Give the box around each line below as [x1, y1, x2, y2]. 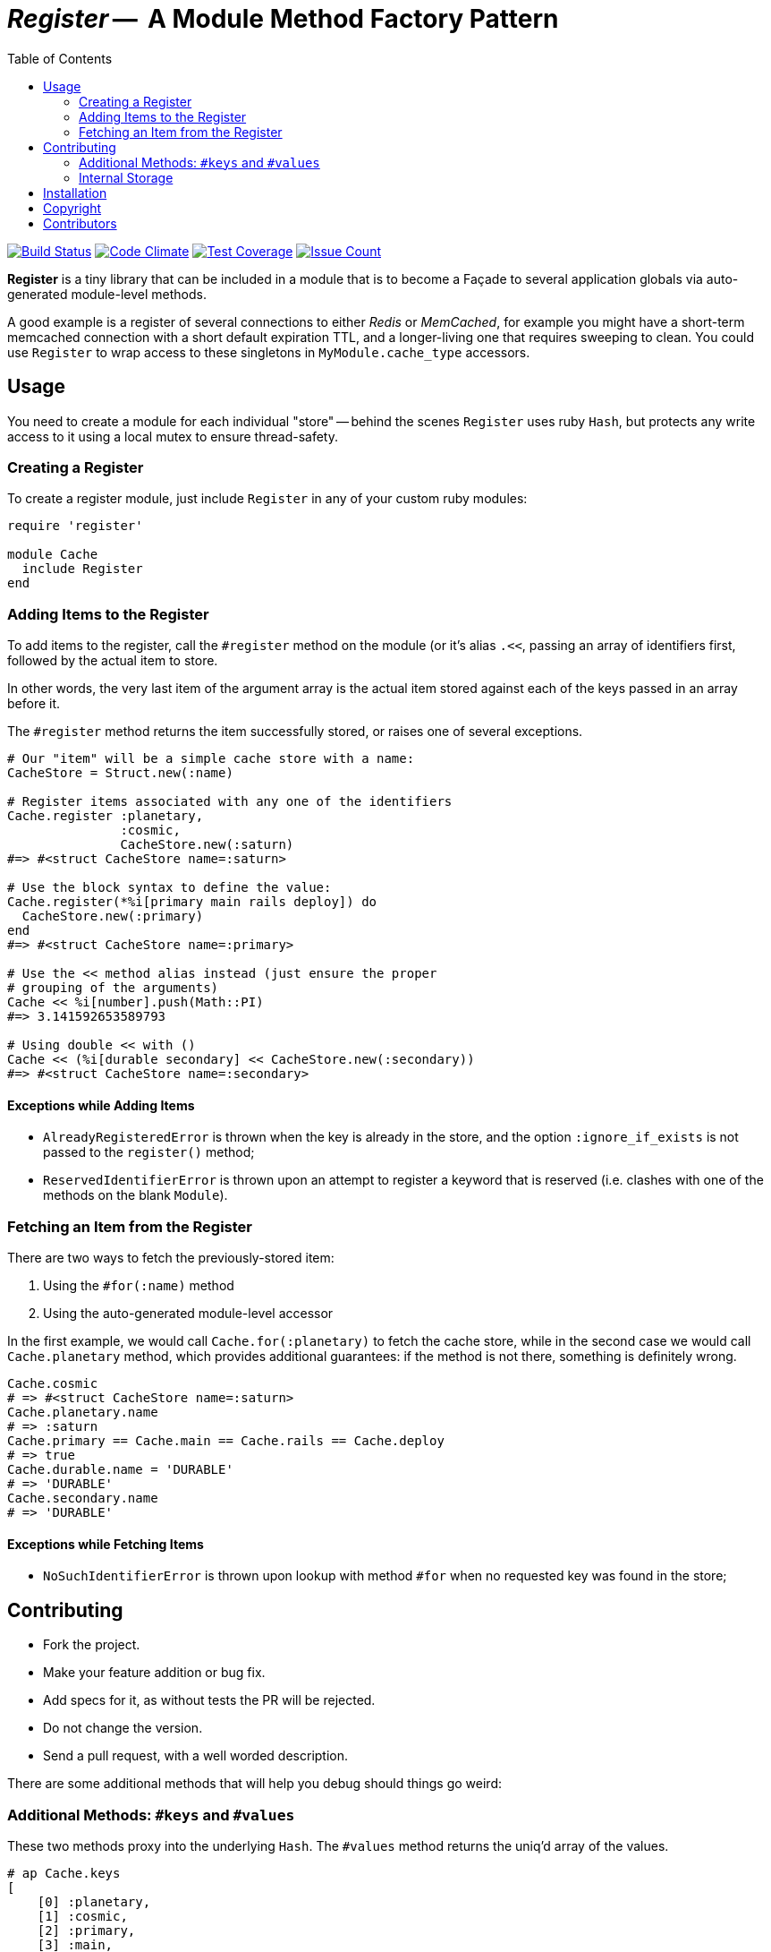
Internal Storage [79, 169, 174, 185]
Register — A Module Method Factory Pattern [7, 4, 559, 34]
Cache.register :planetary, [7, 809, 204, 824]
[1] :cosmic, [37, 1908, 128, 1923]
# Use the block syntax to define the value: [7, 880, 332, 895]
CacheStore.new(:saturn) [120, 837, 294, 852]
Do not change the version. [43, 1720, 203, 1736]
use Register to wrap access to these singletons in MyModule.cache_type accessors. [7, 344, 530, 360]
